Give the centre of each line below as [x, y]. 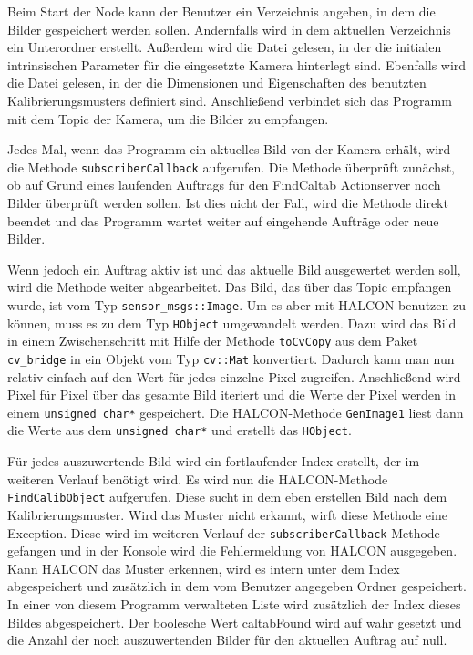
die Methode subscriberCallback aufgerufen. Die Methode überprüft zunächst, [231, 166]
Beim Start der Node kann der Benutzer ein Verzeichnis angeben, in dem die [221, 11]
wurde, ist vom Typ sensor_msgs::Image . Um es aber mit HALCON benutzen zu [236, 304]
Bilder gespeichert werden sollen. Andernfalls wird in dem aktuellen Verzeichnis [229, 29]
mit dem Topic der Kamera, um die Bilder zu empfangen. [168, 118]
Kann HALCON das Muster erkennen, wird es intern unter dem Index [204, 568]
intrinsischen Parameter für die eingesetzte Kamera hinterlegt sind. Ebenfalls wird [237, 64]
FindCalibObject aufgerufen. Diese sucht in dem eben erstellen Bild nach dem [227, 497]
